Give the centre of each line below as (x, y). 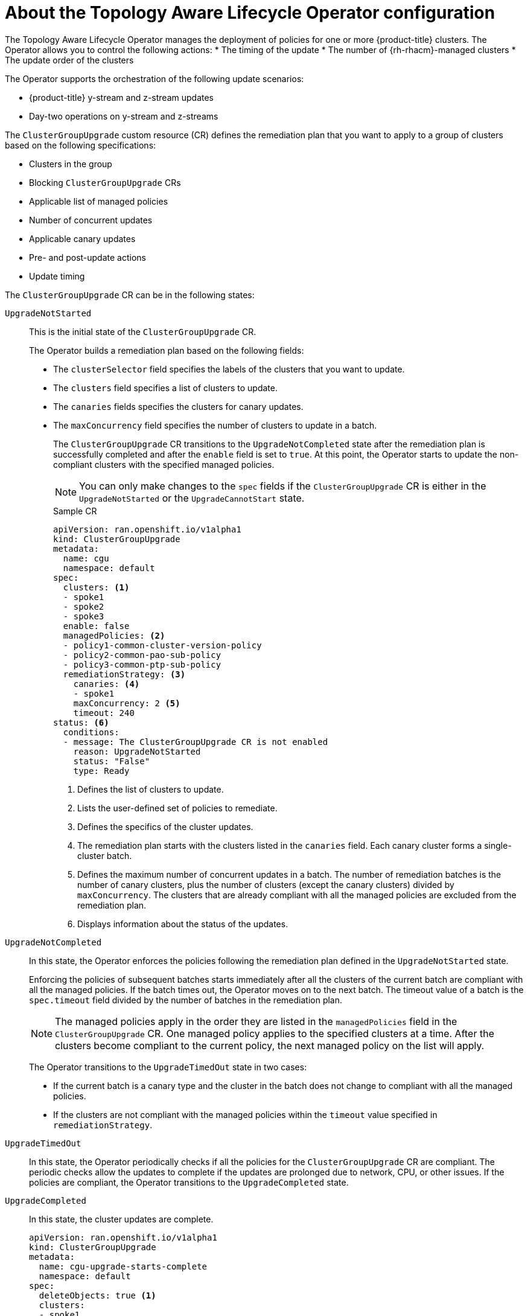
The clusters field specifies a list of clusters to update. (165, 388)
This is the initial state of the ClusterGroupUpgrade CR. (143, 331)
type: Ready (101, 771)
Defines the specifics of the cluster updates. (165, 826)
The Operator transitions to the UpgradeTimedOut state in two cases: (168, 1067)
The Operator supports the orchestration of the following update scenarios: (154, 78)
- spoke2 (84, 606)
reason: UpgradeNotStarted (137, 751)
